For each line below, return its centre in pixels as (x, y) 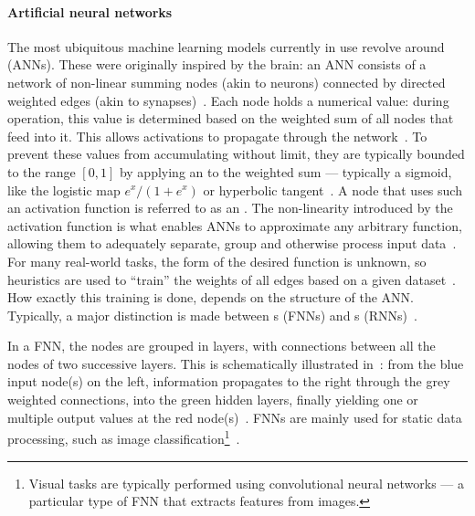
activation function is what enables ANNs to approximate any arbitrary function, (235, 225)
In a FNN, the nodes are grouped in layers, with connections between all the (222, 346)
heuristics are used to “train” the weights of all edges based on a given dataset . (232, 279)
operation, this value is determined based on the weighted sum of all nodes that (231, 118)
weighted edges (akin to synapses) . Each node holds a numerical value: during (228, 100)
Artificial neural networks (90, 11)
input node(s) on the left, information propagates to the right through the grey (229, 381)
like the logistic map (64, 190)
